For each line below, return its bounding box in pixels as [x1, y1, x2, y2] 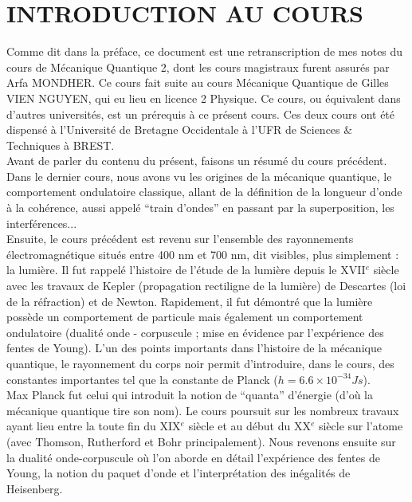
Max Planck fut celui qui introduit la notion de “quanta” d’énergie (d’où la [6, 386, 374, 403]
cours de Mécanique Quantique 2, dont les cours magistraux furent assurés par [6, 58, 390, 75]
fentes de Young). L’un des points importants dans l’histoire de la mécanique [6, 339, 382, 356]
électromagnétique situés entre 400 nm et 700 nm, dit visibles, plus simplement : [6, 245, 399, 262]
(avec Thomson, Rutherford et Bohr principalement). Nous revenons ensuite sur [6, 433, 396, 449]
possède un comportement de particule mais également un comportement [6, 308, 363, 325]
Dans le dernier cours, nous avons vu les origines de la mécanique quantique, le [6, 167, 392, 184]
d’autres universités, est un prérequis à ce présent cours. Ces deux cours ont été [6, 105, 395, 122]
